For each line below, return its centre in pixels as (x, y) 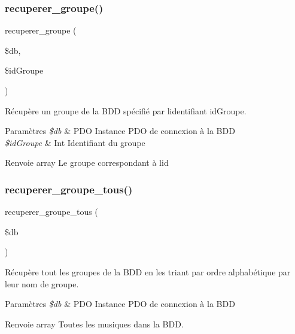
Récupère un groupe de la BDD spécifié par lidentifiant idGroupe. (126, 110)
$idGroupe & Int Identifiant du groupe (75, 142)
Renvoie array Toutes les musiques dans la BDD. (94, 324)
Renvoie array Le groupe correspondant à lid (87, 163)
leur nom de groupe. (42, 283)
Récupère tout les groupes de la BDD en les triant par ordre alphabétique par (148, 271)
